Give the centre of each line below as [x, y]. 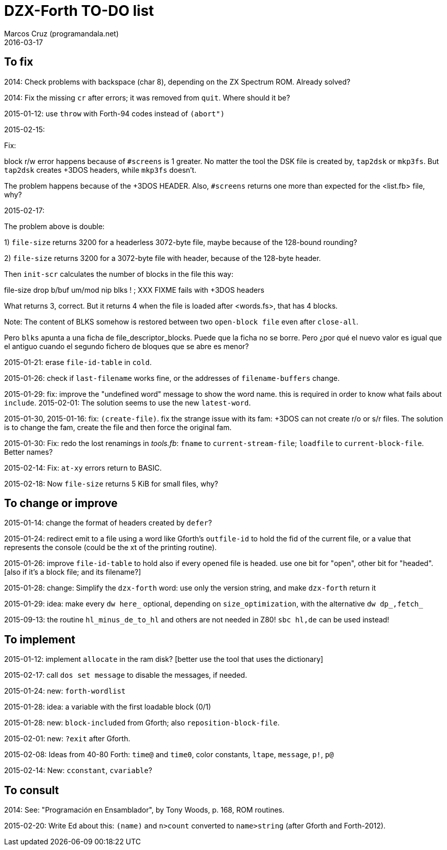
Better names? [28, 452]
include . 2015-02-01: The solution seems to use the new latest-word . [127, 402]
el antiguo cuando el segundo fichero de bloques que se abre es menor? [126, 346]
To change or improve [61, 503]
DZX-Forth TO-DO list [79, 11]
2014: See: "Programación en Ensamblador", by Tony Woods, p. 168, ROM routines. [144, 810]
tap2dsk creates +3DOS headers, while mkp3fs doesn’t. [100, 170]
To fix [19, 62]
